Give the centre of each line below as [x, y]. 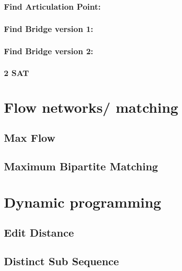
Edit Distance [39, 233]
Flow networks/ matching [91, 107]
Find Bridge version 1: [49, 28]
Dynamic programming [83, 202]
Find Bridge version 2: [49, 51]
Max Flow [30, 138]
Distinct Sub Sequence [61, 261]
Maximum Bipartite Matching [81, 166]
